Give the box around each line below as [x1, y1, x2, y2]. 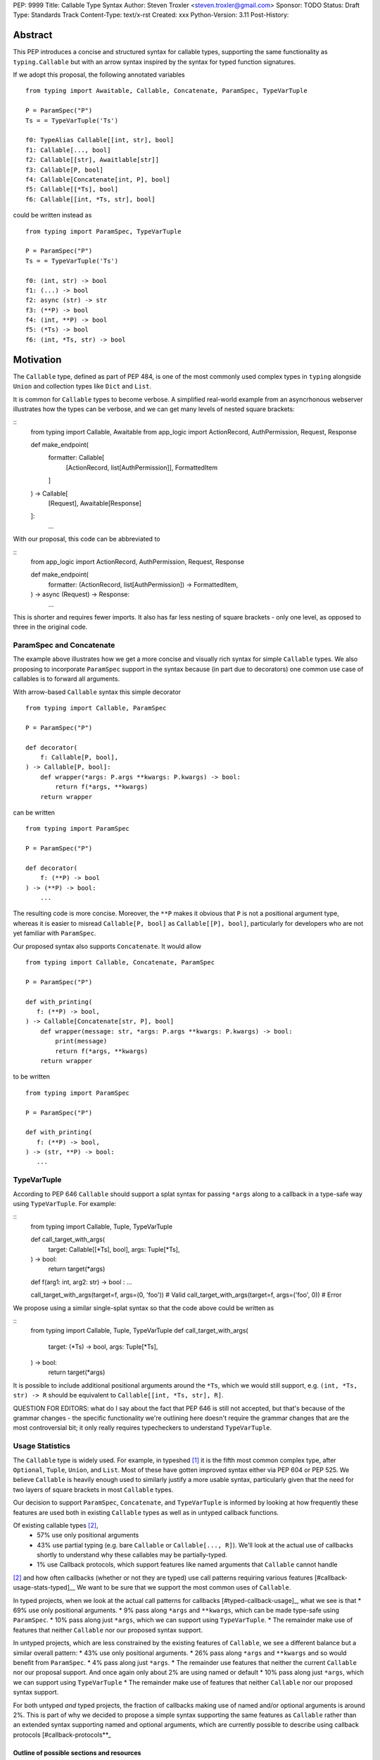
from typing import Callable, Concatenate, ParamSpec [25, 958, 215, 967]
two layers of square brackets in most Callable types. [13, 1485, 174, 1494]
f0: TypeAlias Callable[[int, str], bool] [25, 136, 175, 144]
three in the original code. [13, 623, 88, 631]
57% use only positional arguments [37, 1531, 139, 1540]
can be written [13, 808, 56, 817]
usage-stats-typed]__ [13, 1583, 75, 1592]
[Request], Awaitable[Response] [48, 499, 142, 508]
